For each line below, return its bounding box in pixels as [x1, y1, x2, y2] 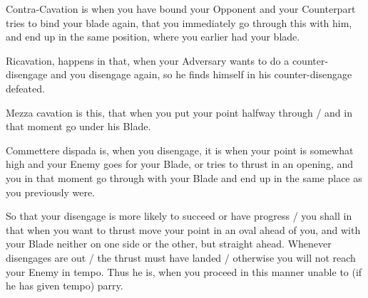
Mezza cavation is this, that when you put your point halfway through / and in [6, 105, 352, 119]
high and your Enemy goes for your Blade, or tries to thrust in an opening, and [6, 156, 354, 171]
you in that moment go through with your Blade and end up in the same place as [6, 170, 362, 185]
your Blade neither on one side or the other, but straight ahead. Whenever [6, 236, 332, 251]
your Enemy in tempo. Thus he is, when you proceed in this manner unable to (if [6, 264, 362, 279]
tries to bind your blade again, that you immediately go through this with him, [6, 15, 352, 30]
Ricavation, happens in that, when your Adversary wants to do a [6, 53, 290, 68]
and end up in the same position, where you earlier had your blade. [6, 29, 300, 44]
